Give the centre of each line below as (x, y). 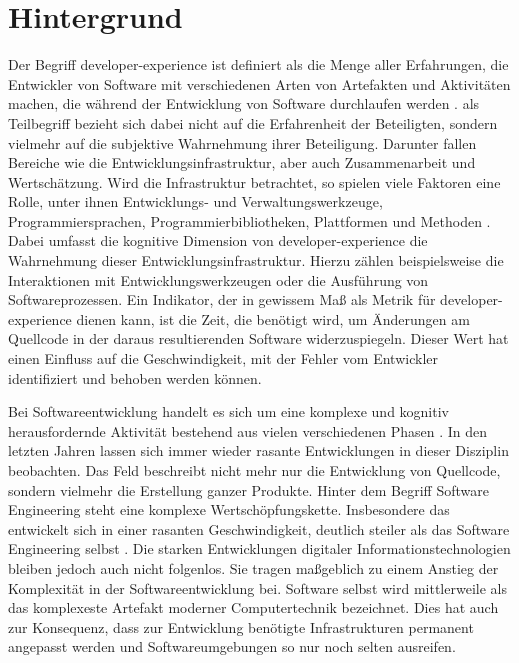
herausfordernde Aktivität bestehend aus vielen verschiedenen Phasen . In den (248, 430)
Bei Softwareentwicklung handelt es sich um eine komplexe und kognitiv (228, 411)
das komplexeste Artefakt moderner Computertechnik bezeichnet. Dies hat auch (253, 607)
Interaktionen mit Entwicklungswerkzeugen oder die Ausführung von (218, 279)
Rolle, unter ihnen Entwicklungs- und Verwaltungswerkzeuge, (195, 201)
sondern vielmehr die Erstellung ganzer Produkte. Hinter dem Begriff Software (248, 489)
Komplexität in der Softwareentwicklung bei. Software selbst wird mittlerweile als (257, 587)
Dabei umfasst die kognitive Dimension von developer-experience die (218, 240)
